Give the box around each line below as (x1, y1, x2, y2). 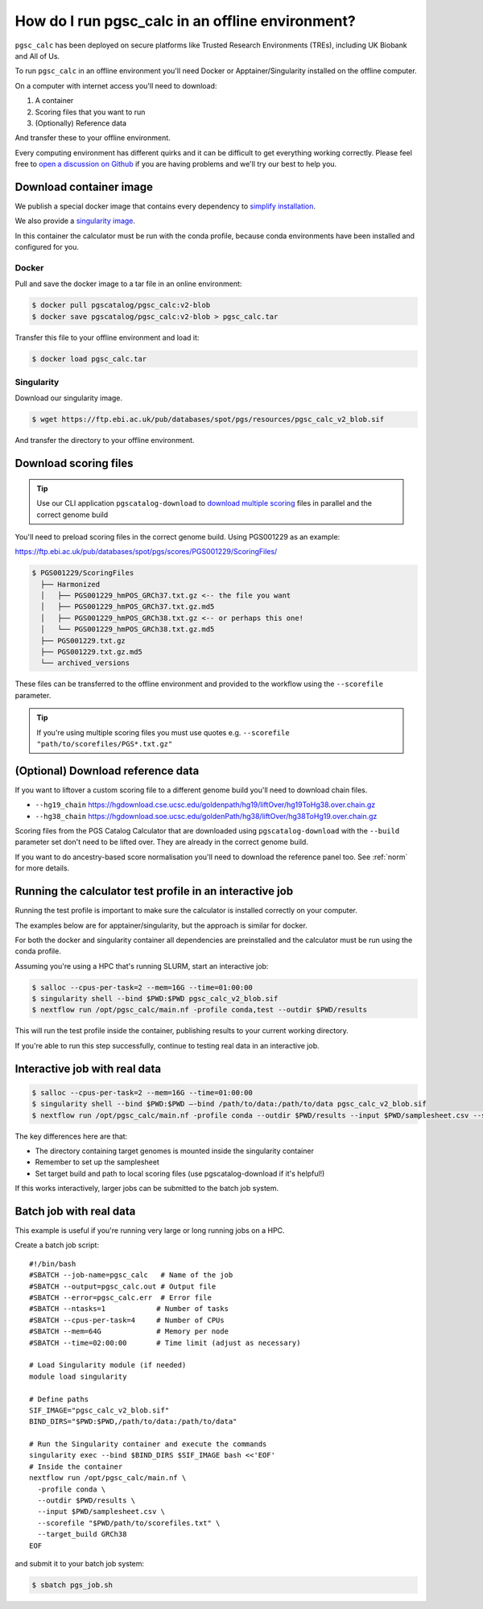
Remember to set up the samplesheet (35, 1157, 160, 1167)
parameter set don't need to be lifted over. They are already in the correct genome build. (14, 838, 309, 847)
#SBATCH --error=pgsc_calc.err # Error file (29, 1293, 213, 1302)
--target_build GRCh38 (37, 1530, 127, 1539)
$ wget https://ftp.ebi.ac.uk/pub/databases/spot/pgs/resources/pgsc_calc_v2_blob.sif (31, 415, 385, 424)
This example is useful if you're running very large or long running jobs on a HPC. (14, 1226, 285, 1235)
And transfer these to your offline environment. (14, 133, 171, 143)
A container (35, 96, 74, 105)
